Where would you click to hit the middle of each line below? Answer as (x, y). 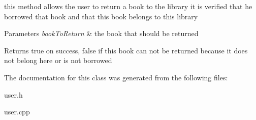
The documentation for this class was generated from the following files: (116, 77)
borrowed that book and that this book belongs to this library (101, 16)
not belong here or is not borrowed (58, 60)
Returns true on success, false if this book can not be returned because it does (126, 50)
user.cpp (17, 112)
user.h (13, 94)
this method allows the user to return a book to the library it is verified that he (128, 6)
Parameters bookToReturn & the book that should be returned (101, 33)
